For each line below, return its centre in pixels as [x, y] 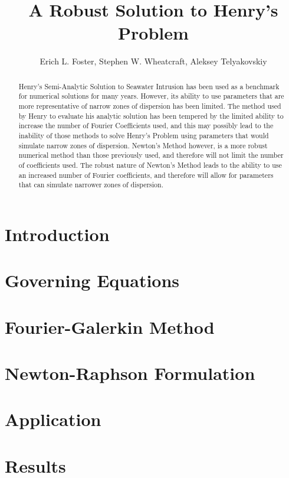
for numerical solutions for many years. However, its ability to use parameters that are [151, 96]
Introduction [57, 234]
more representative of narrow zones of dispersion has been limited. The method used [150, 106]
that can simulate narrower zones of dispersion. [91, 185]
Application [53, 419]
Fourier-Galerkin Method [110, 326]
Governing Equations [92, 280]
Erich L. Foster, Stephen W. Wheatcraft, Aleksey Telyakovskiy [153, 61]
